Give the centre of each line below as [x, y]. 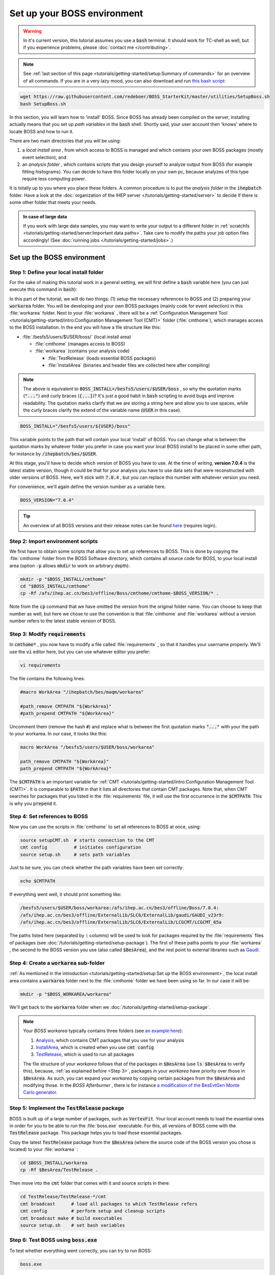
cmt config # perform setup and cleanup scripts [93, 1211]
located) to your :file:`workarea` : [44, 1150]
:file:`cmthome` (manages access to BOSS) [80, 344]
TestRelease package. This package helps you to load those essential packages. [96, 1133]
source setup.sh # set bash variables [73, 1225]
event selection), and [44, 157]
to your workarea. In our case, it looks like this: [58, 734]
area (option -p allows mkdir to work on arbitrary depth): [70, 566]
